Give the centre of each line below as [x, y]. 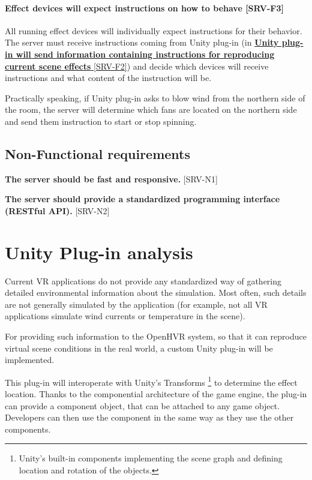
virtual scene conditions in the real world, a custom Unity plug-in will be [139, 348]
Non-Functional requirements [98, 153]
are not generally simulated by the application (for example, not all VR [136, 304]
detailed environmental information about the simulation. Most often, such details [156, 292]
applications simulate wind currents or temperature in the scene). [125, 316]
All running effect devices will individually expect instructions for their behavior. [154, 30]
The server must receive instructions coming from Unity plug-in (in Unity [142, 42]
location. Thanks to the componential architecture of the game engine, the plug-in [156, 394]
